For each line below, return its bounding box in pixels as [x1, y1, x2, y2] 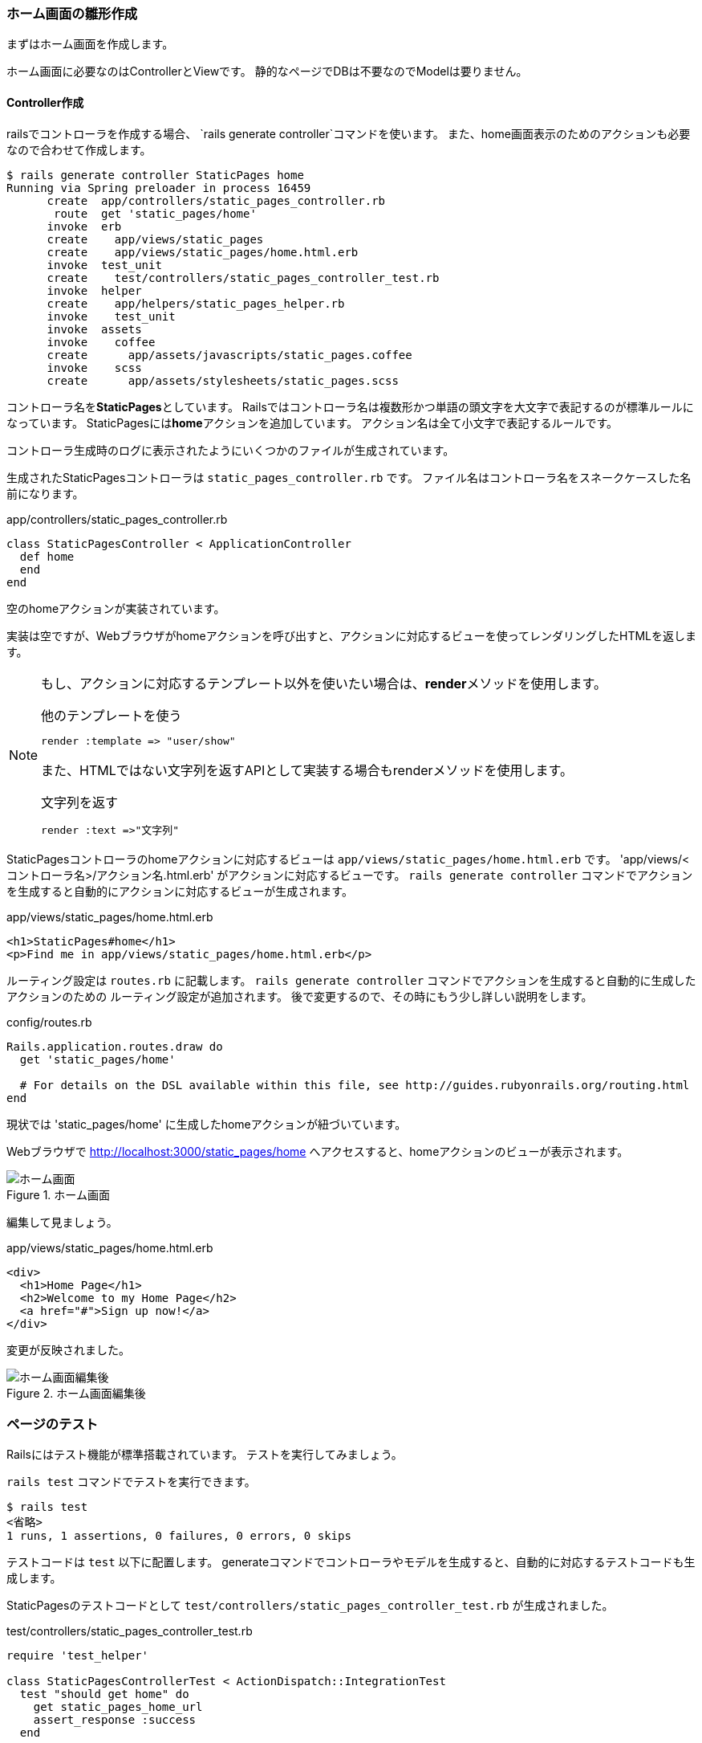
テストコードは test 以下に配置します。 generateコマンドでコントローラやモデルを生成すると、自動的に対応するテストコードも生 [6, 1555, 696, 1570]
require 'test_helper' [6, 1649, 149, 1663]
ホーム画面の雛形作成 [6, 6, 138, 22]
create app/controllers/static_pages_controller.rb [47, 194, 386, 207]
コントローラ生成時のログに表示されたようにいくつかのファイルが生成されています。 [6, 443, 455, 457]
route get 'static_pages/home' [54, 206, 257, 220]
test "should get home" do [19, 1688, 189, 1701]
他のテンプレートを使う [41, 707, 182, 724]
